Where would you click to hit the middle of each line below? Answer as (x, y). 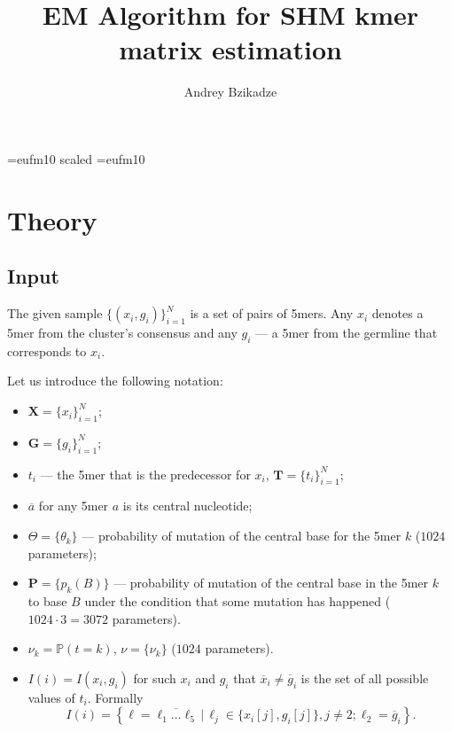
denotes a (397, 313)
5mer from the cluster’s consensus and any (122, 333)
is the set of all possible (365, 677)
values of (51, 697)
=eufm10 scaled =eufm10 (76, 158)
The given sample (55, 313)
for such (155, 677)
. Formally (115, 697)
